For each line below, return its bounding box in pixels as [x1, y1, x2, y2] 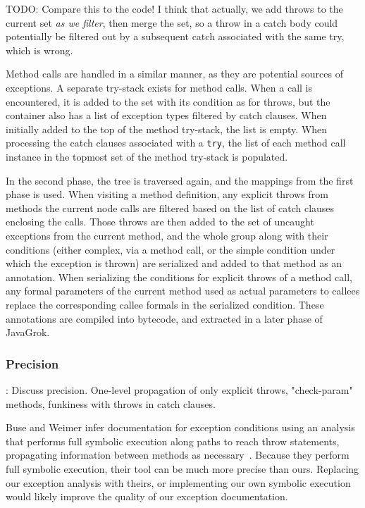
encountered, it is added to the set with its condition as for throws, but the [6, 94, 330, 109]
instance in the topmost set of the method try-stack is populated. [6, 149, 288, 163]
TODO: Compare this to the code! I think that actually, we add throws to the [6, 1, 343, 16]
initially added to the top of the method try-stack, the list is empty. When [6, 121, 328, 136]
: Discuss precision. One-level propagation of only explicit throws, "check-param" [6, 382, 353, 397]
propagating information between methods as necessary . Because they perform [6, 447, 349, 462]
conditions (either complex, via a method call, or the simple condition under [6, 242, 335, 256]
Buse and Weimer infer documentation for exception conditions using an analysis [6, 420, 355, 435]
